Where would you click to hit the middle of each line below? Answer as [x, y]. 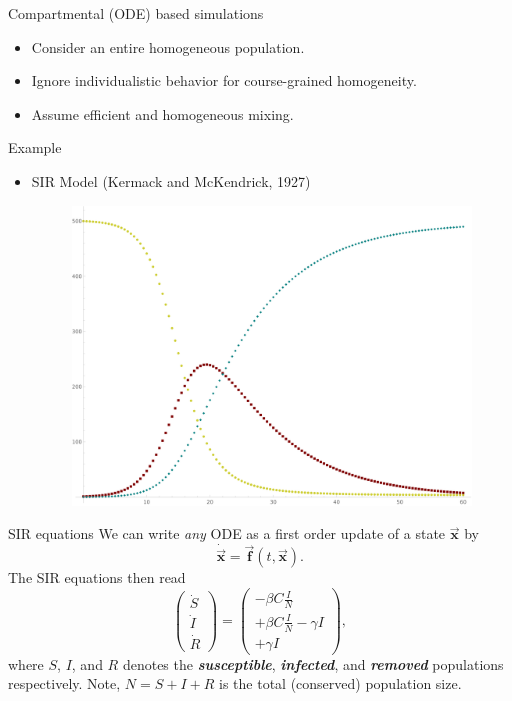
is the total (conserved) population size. [340, 683]
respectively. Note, [64, 683]
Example [35, 147]
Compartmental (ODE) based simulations [136, 13]
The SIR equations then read [97, 577]
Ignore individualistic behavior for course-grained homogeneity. [224, 80]
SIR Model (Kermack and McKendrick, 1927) [171, 180]
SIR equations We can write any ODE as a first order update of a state [227, 533]
